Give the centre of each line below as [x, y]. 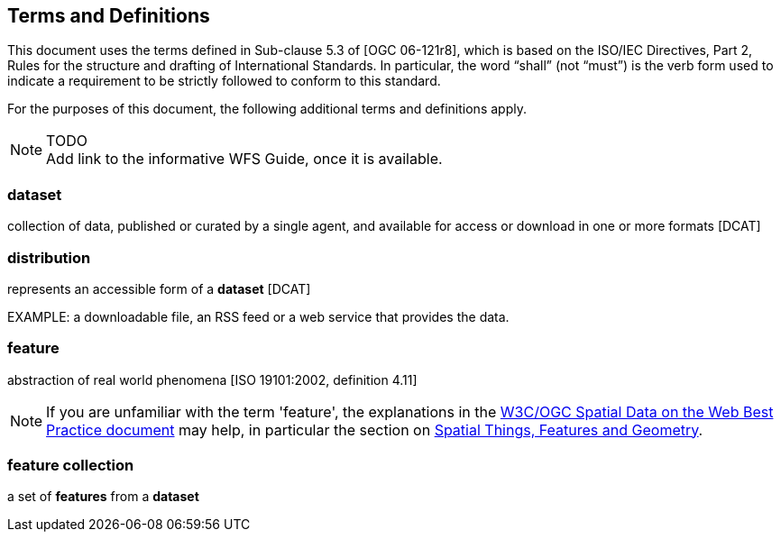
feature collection [71, 466]
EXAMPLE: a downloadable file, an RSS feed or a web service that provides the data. [258, 316]
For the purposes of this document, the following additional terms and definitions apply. [267, 109]
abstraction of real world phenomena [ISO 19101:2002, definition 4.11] [212, 379]
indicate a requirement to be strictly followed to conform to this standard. [224, 81]
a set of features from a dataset [103, 497]
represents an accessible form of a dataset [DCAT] [159, 288]
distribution [49, 257]
